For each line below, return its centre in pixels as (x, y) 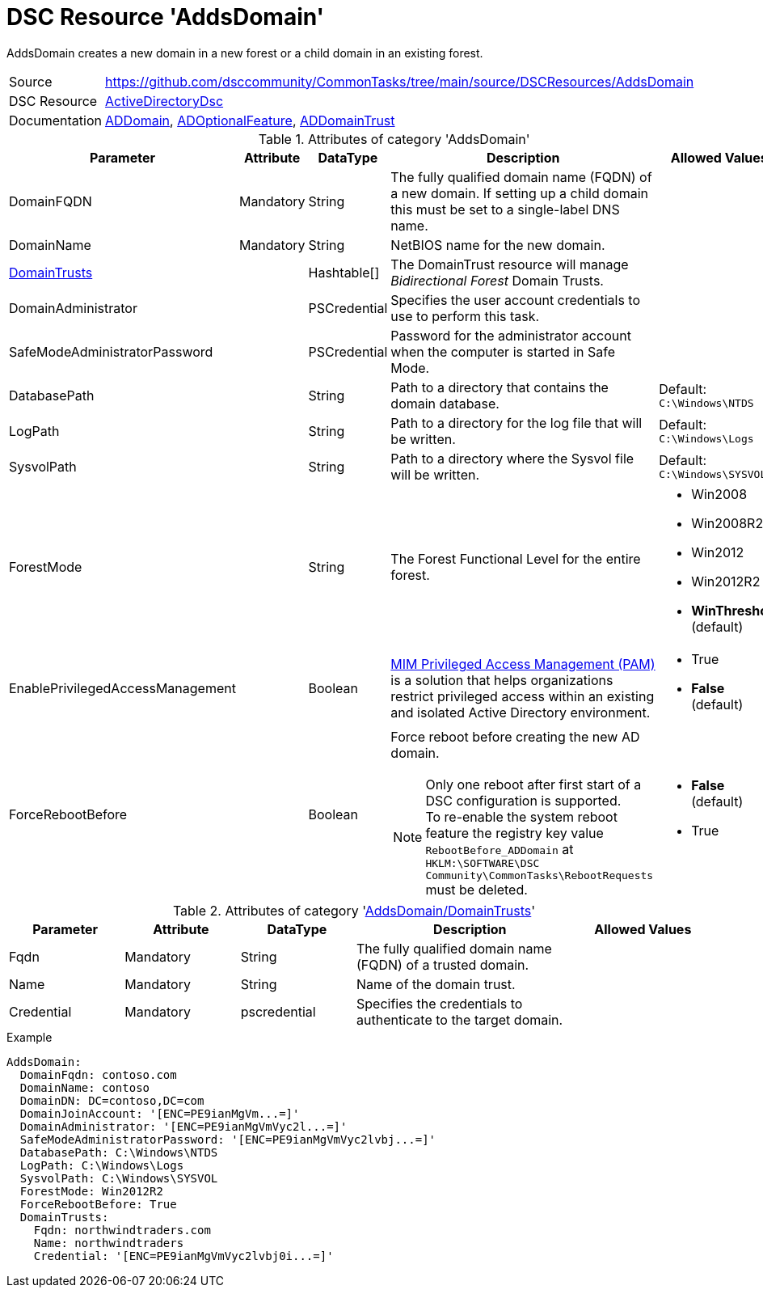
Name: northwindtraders (109, 1243)
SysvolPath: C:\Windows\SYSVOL (119, 1178)
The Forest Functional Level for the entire (516, 558)
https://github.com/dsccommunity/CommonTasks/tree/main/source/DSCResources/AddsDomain (400, 81)
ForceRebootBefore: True (98, 1204)
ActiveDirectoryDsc (164, 101)
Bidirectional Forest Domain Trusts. (497, 280)
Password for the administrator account (511, 335)
